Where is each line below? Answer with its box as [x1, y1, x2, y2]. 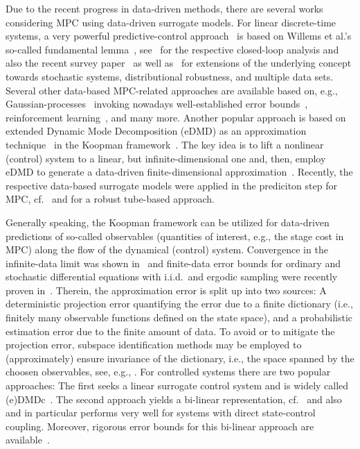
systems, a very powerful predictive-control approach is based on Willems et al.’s [6, 28, 352, 43]
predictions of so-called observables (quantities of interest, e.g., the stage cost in [6, 228, 344, 243]
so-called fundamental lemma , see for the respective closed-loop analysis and [6, 42, 339, 56]
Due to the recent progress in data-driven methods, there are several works [6, 1, 323, 15]
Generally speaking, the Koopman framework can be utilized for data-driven [6, 214, 330, 229]
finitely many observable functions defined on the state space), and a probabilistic [6, 310, 352, 325]
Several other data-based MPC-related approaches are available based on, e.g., [6, 83, 338, 97]
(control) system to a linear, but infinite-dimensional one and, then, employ [6, 151, 326, 165]
